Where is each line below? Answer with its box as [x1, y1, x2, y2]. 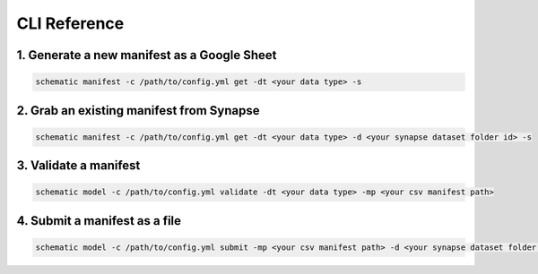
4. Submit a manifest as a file [16, 213, 182, 228]
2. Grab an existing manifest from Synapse [16, 103, 260, 118]
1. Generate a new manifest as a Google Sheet [16, 47, 277, 63]
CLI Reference [16, 13, 125, 33]
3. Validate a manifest [16, 158, 141, 174]
